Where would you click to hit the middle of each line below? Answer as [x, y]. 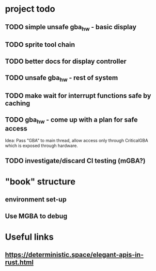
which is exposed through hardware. [42, 145]
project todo [30, 9]
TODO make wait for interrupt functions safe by [78, 96]
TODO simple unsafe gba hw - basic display [71, 27]
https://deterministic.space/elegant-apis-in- [74, 255]
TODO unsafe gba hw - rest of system [62, 78]
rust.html [19, 262]
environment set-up [36, 200]
